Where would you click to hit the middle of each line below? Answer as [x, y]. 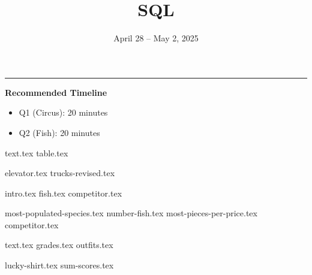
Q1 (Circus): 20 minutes [63, 112]
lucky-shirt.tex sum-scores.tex [59, 265]
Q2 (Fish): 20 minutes [59, 132]
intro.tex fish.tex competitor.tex [64, 193]
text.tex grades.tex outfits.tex [59, 245]
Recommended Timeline [56, 92]
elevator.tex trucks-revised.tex [60, 173]
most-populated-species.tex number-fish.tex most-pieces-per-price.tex [131, 213]
